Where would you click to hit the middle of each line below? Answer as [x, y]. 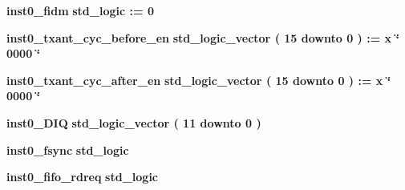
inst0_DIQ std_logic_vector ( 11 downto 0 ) [134, 122]
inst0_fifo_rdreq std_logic [83, 177]
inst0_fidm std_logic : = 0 [80, 10]
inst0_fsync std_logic [68, 150]
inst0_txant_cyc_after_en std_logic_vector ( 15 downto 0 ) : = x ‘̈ [199, 80]
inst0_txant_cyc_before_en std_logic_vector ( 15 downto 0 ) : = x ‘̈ [203, 37]
